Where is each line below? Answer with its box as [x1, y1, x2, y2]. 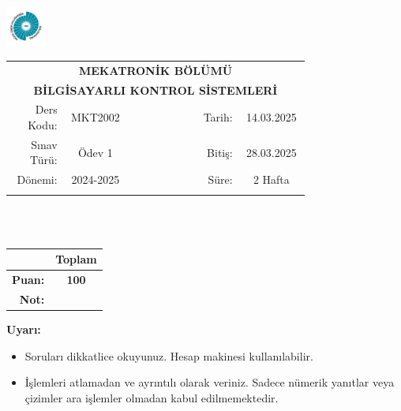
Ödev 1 [77, 144, 113, 160]
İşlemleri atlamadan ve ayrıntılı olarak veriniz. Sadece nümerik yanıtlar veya [24, 374, 395, 390]
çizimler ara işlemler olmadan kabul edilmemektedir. [24, 389, 279, 405]
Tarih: [203, 109, 233, 125]
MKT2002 [70, 109, 120, 125]
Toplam [55, 251, 97, 267]
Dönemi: [17, 171, 58, 188]
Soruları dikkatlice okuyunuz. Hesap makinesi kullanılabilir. [24, 347, 313, 364]
